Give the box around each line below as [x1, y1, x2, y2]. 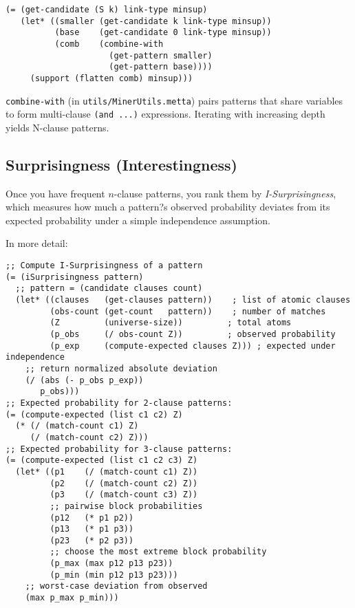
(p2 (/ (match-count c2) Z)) [50, 478, 198, 488]
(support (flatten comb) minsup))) [30, 73, 193, 83]
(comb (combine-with [54, 39, 164, 49]
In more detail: [6, 236, 68, 250]
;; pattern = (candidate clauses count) [15, 283, 203, 294]
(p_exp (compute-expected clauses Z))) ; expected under [50, 340, 336, 351]
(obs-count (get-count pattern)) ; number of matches [50, 306, 326, 316]
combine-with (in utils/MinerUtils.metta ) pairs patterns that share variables [6, 93, 343, 107]
